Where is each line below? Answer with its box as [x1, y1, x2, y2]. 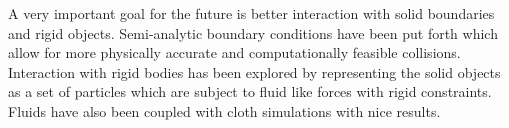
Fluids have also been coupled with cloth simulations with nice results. [8, 100, 441, 121]
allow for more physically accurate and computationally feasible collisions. [8, 42, 461, 63]
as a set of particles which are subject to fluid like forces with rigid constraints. [8, 81, 492, 102]
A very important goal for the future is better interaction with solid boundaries [8, 3, 495, 23]
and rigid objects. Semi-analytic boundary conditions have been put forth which [8, 22, 498, 43]
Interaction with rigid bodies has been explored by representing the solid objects [8, 61, 501, 82]
